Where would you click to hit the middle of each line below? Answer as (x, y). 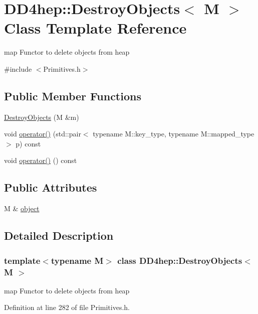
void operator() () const (41, 160)
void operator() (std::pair (43, 134)
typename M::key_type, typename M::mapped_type (174, 134)
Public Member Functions (73, 96)
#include (18, 68)
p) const (28, 143)
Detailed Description (59, 235)
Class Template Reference (95, 28)
